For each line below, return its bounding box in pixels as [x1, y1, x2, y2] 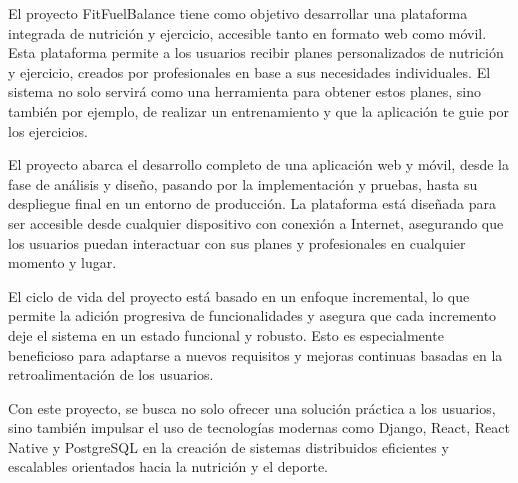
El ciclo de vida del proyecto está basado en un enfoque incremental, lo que [8, 285, 470, 306]
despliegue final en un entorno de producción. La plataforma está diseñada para [8, 193, 496, 214]
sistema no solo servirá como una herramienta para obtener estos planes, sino [8, 81, 481, 102]
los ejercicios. [8, 120, 88, 141]
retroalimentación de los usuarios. [8, 364, 214, 385]
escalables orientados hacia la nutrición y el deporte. [8, 456, 329, 477]
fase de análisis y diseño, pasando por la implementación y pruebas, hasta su [8, 173, 478, 194]
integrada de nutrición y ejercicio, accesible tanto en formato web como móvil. [8, 22, 487, 43]
